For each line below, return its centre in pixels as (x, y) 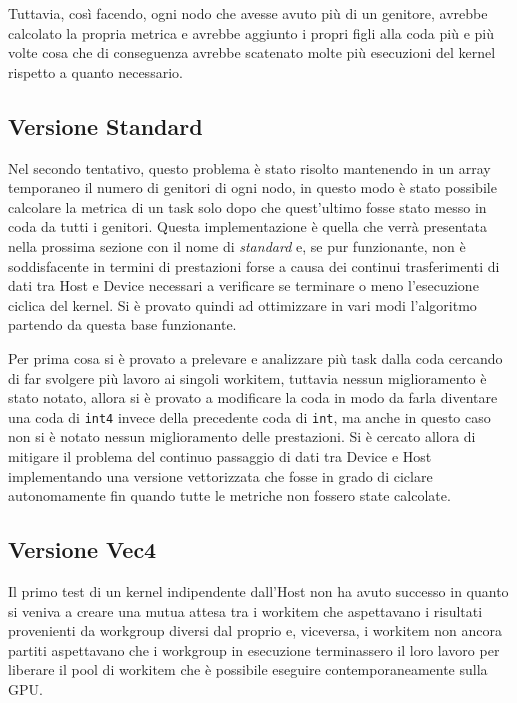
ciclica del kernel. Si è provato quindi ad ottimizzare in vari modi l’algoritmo (242, 304)
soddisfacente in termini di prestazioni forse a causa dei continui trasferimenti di (254, 265)
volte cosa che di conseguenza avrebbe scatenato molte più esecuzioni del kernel (252, 52)
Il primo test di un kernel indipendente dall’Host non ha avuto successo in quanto (258, 590)
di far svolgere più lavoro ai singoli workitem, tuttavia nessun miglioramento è (247, 377)
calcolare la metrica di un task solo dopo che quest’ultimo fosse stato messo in (247, 206)
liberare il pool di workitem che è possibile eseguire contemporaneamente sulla (248, 669)
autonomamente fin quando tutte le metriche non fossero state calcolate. (229, 495)
